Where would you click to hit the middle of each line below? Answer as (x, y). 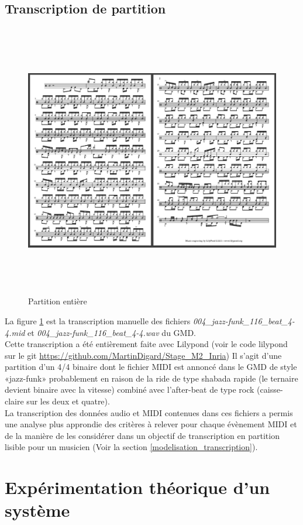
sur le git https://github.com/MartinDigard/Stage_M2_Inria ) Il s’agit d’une (143, 355)
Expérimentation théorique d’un (137, 487)
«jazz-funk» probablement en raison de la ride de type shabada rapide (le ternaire (151, 378)
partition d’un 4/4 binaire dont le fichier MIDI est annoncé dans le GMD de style (151, 367)
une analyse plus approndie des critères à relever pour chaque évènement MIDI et (151, 424)
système (37, 510)
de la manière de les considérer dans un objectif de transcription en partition (142, 435)
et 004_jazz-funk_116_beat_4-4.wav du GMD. (112, 332)
